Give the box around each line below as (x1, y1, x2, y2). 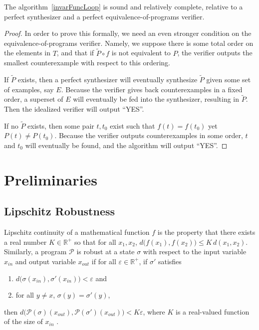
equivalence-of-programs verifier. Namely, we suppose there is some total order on (4, 37, 254, 48)
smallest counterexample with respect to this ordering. (4, 57, 170, 68)
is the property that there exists (157, 227, 256, 237)
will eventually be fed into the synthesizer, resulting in (73, 94, 239, 104)
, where (143, 306, 165, 317)
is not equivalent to (111, 47, 171, 58)
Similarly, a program (4, 246, 67, 257)
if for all (91, 256, 116, 266)
